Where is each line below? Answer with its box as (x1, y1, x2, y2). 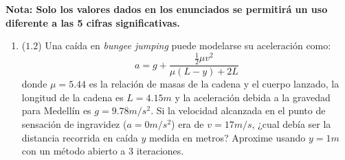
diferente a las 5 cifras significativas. (5, 15, 180, 29)
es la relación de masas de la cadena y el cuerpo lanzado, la (89, 77, 340, 91)
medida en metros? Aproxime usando (148, 130, 306, 144)
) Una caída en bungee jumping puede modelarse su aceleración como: (38, 38, 331, 53)
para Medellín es (21, 103, 91, 118)
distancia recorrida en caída (21, 130, 138, 144)
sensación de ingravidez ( (21, 116, 127, 131)
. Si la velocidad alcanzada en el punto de (151, 103, 326, 118)
